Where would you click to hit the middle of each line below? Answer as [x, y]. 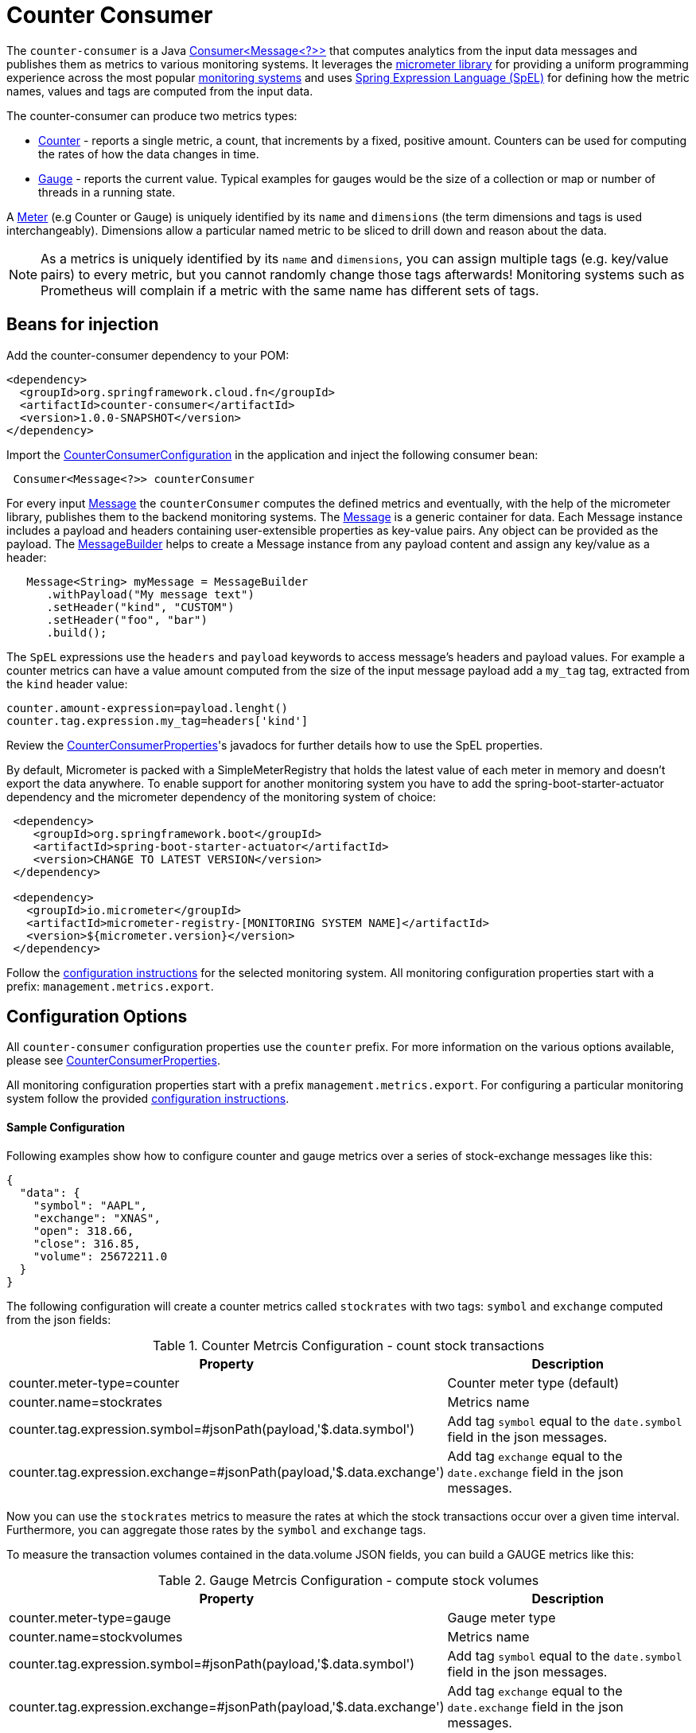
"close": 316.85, [87, 1243]
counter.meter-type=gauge [90, 1617]
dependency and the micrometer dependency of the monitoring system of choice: [221, 796]
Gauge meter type [502, 1617]
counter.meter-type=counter [94, 1383]
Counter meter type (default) [533, 1383]
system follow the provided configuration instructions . [148, 1099]
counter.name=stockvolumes [96, 1636]
